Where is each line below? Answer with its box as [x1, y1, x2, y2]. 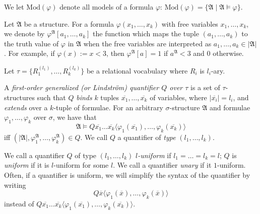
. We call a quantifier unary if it [113, 160, 212, 170]
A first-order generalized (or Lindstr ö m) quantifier [4, 82, 159, 93]
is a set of [190, 82, 220, 93]
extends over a [4, 102, 48, 112]
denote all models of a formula [59, 2, 154, 12]
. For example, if [4, 48, 55, 58]
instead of [4, 198, 34, 208]
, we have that [52, 112, 97, 122]
